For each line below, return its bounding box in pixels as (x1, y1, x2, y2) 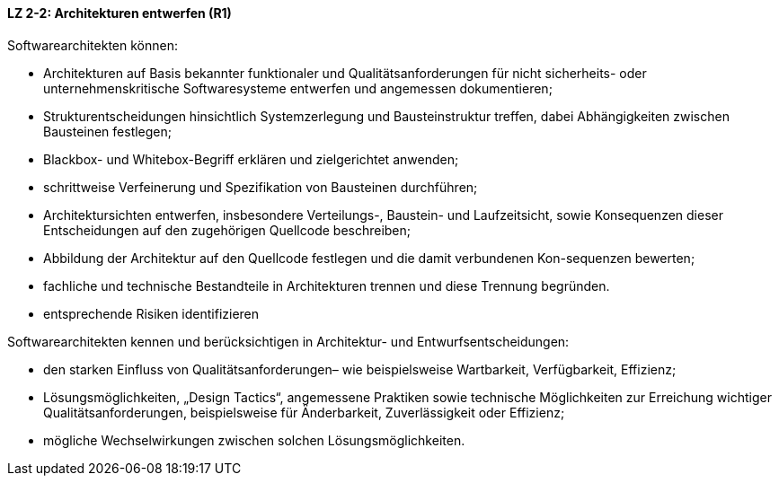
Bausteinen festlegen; (43, 123, 173, 139)
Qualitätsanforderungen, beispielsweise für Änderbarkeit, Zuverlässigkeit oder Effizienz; (43, 404, 565, 420)
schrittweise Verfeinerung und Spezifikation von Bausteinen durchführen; (43, 179, 478, 195)
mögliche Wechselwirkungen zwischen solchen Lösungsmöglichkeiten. (43, 432, 465, 448)
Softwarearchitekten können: (7, 37, 178, 53)
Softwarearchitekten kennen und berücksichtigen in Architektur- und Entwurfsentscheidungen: (7, 333, 570, 349)
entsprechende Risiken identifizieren (43, 305, 260, 321)
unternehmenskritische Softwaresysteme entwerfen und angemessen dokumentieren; (43, 80, 553, 96)
